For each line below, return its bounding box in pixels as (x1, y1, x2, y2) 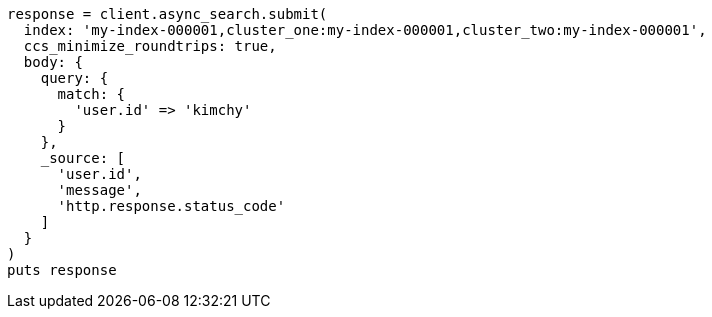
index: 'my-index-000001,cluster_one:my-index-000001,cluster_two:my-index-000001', (23, 22, 707, 38)
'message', (57, 182, 142, 198)
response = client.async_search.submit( (7, 6, 328, 22)
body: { (23, 54, 83, 70)
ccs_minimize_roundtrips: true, (23, 38, 277, 54)
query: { (40, 70, 109, 86)
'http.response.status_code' (57, 198, 286, 214)
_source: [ (40, 150, 126, 166)
